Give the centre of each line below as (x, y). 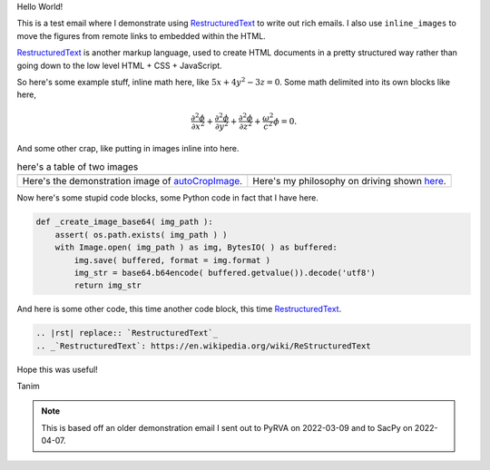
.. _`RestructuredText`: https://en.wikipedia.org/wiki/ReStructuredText (203, 346)
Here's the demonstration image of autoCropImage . (132, 181)
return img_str (108, 285)
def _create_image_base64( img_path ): (124, 222)
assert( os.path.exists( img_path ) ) (141, 235)
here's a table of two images (78, 167)
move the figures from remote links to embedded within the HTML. (142, 35)
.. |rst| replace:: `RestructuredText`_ (127, 333)
